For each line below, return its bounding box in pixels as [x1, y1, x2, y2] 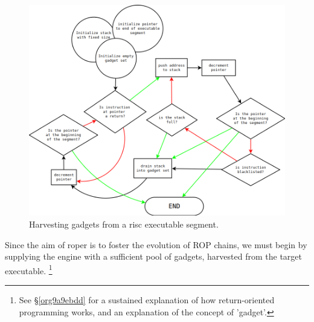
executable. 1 [5, 262, 53, 277]
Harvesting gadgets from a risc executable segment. [29, 217, 219, 230]
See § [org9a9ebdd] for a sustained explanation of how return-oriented [19, 293, 275, 306]
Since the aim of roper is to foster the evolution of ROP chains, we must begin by [5, 238, 307, 251]
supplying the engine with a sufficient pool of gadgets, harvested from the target [5, 250, 302, 263]
